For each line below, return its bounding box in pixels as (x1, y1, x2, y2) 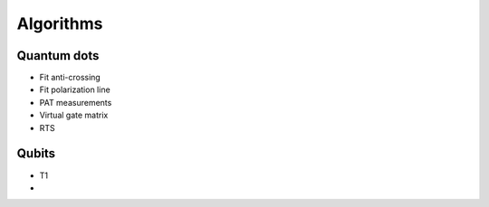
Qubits (16, 146, 56, 162)
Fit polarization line (39, 84, 110, 95)
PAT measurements (39, 97, 112, 108)
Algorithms (16, 14, 103, 33)
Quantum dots (16, 48, 100, 63)
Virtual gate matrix (39, 109, 109, 121)
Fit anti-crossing (39, 72, 101, 83)
